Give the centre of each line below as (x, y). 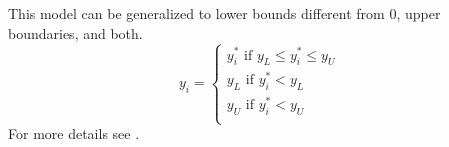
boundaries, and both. (75, 32)
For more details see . (74, 133)
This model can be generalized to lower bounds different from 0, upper (224, 13)
